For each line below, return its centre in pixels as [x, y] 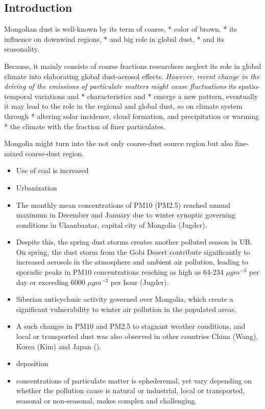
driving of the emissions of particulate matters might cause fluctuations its [120, 86]
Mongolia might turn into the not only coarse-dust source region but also [118, 143]
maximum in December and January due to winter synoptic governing [126, 215]
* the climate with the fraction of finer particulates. [85, 126]
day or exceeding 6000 [51, 282]
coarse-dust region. [55, 153]
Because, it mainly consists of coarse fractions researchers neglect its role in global [133, 66]
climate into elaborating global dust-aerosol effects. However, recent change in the [132, 76]
